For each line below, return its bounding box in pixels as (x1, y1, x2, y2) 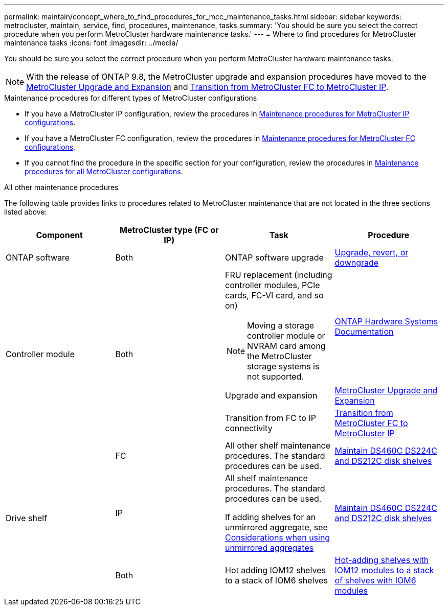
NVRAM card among (247, 341, 326, 351)
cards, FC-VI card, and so (225, 290, 324, 300)
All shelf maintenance (225, 473, 308, 483)
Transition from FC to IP (225, 413, 316, 423)
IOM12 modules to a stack (334, 565, 434, 575)
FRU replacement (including (225, 270, 332, 280)
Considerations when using (225, 532, 330, 543)
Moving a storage (247, 320, 315, 331)
